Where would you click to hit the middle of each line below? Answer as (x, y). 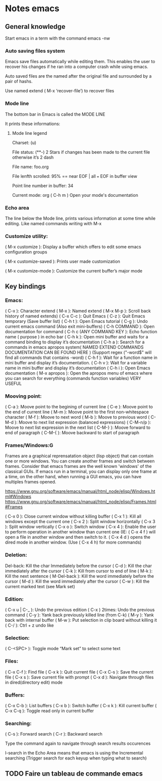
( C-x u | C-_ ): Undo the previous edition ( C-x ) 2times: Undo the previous (80, 610)
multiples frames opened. (31, 482)
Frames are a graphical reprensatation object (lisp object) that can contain (79, 456)
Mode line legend (29, 133)
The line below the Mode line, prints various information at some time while (80, 218)
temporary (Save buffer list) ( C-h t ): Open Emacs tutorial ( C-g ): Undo (76, 321)
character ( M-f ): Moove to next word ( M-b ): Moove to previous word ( (77, 417)
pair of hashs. (19, 82)
